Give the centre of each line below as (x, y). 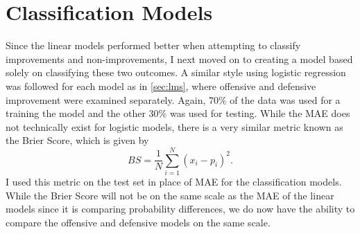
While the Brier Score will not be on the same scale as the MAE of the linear (170, 195)
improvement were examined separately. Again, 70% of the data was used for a (173, 99)
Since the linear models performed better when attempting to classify (153, 45)
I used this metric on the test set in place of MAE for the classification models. (174, 181)
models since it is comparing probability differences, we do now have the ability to (180, 209)
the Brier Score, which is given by (77, 140)
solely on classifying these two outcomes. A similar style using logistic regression (176, 72)
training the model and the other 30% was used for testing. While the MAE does (178, 113)
